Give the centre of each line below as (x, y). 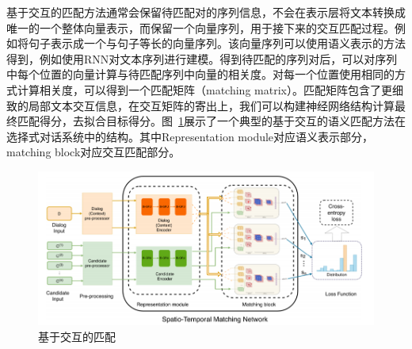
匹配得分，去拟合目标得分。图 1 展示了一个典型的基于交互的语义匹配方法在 (211, 121)
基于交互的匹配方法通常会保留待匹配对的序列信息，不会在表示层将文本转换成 (206, 12)
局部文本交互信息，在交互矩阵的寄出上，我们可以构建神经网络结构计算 (211, 105)
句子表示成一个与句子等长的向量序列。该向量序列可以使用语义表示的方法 (217, 43)
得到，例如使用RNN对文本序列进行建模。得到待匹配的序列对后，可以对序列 (202, 58)
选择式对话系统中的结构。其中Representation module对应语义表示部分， (190, 136)
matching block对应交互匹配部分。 (93, 152)
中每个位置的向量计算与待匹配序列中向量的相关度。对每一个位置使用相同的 (200, 74)
